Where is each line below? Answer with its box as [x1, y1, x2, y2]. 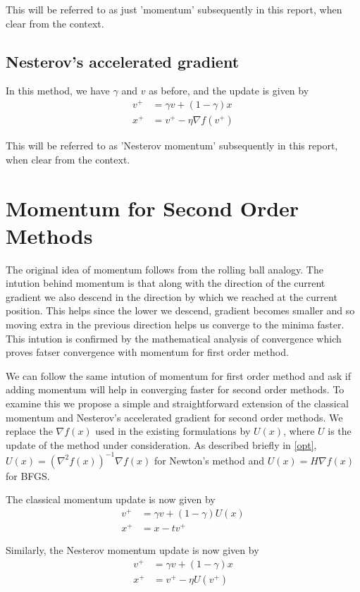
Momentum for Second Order [6, 193, 299, 222]
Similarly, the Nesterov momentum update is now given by [6, 543, 259, 557]
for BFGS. [6, 468, 50, 483]
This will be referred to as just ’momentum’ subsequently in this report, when [6, 2, 342, 16]
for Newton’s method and [154, 452, 264, 467]
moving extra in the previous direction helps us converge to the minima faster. [6, 317, 345, 331]
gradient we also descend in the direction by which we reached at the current [6, 289, 337, 304]
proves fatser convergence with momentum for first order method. [6, 345, 289, 359]
